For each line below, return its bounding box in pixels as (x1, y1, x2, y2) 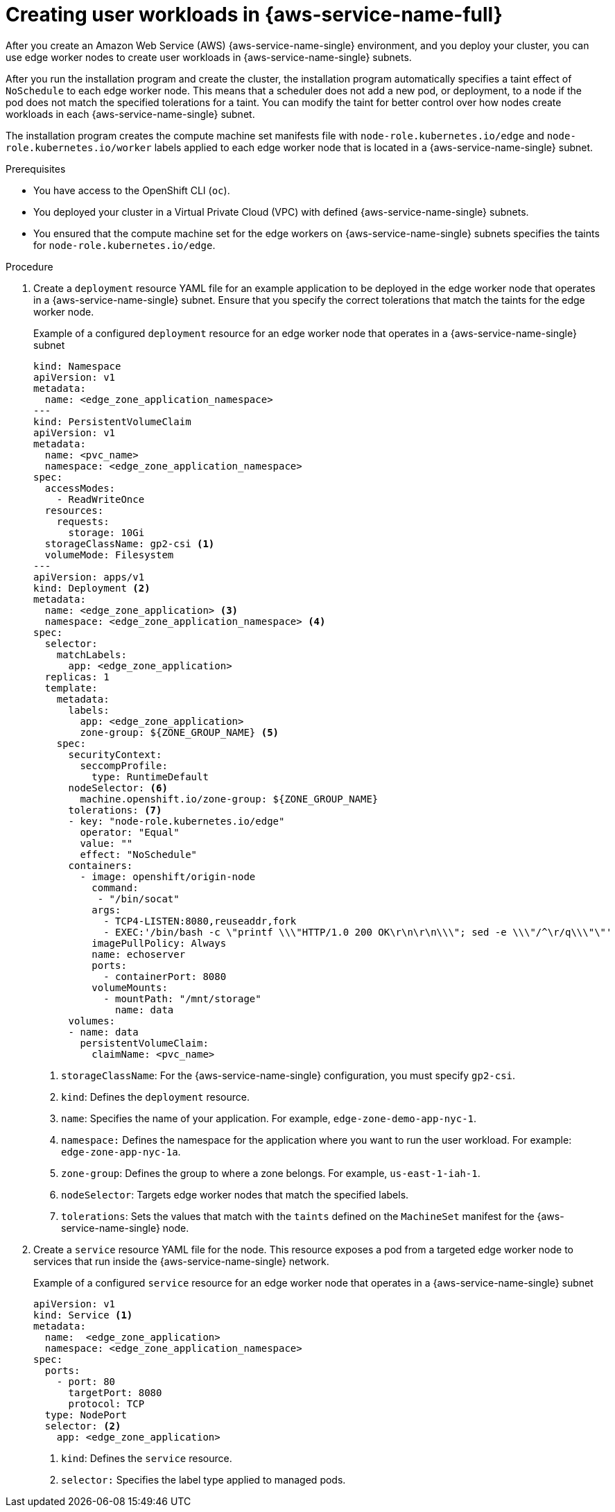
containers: (68, 859, 133, 871)
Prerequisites (6, 162, 66, 175)
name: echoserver (92, 948, 186, 960)
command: (92, 882, 139, 893)
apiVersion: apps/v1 (33, 571, 145, 583)
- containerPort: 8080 (103, 970, 227, 982)
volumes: (68, 1015, 116, 1026)
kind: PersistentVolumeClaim (33, 415, 191, 427)
